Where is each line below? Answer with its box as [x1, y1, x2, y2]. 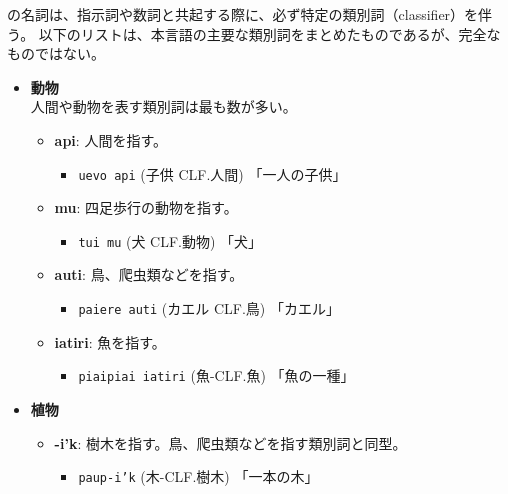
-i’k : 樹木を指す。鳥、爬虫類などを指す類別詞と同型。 [54, 432, 407, 453]
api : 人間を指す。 [54, 129, 167, 150]
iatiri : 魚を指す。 [54, 331, 166, 352]
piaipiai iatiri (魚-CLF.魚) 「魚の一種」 [78, 365, 355, 386]
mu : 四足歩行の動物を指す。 [54, 197, 238, 218]
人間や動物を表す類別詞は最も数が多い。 [30, 96, 297, 117]
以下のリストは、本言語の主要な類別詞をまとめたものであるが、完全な [38, 23, 501, 44]
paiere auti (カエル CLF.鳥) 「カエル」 [78, 298, 340, 319]
